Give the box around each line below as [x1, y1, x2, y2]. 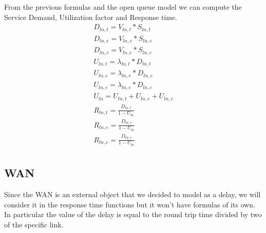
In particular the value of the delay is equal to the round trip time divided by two [4, 209, 262, 220]
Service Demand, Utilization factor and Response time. [4, 11, 178, 22]
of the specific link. [4, 219, 64, 229]
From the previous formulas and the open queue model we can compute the [4, 2, 242, 12]
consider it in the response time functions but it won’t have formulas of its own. [4, 199, 256, 209]
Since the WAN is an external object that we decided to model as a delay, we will [4, 189, 261, 200]
